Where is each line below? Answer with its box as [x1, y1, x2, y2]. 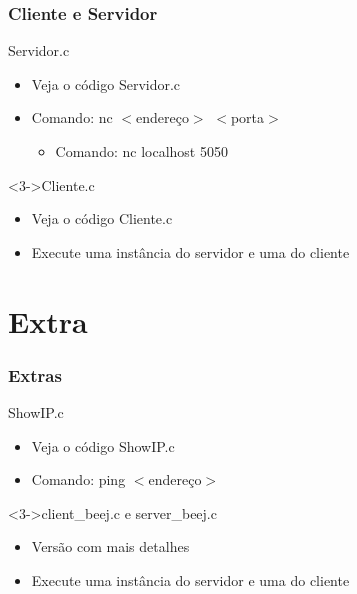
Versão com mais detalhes [31, 536, 190, 557]
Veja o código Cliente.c [31, 208, 173, 229]
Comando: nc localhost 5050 [55, 141, 228, 161]
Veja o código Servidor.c [31, 73, 181, 94]
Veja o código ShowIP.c [31, 435, 175, 456]
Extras [8, 362, 62, 387]
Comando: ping [31, 469, 126, 490]
